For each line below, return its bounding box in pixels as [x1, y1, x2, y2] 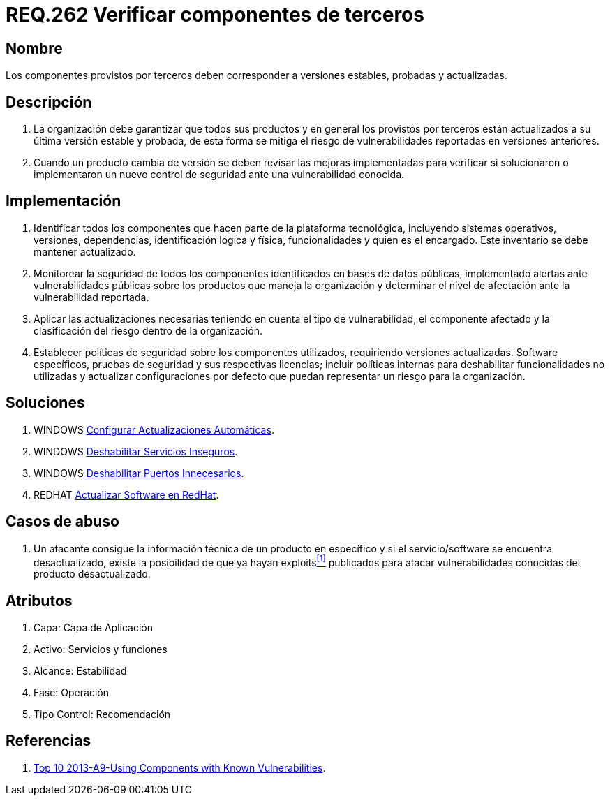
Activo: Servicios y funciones [34, 643, 168, 656]
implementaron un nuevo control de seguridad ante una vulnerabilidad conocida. [34, 168, 405, 181]
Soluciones [6, 394, 85, 412]
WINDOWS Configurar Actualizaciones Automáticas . [34, 423, 274, 436]
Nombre [6, 39, 63, 57]
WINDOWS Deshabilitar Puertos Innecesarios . [34, 466, 244, 479]
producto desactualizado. [34, 568, 151, 580]
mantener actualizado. [34, 245, 136, 258]
